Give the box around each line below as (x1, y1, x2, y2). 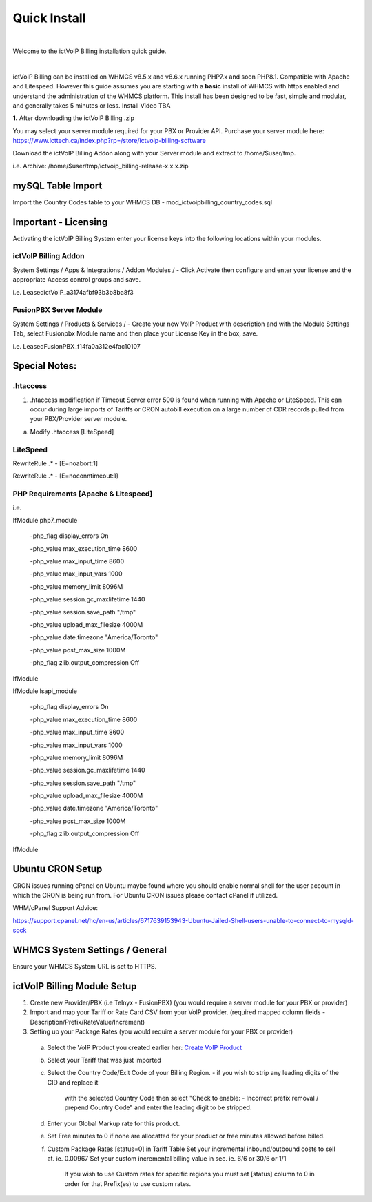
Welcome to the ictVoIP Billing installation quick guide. (12, 47, 167, 55)
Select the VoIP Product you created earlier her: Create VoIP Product (47, 1043, 242, 1051)
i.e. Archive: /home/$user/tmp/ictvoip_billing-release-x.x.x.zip (12, 162, 189, 170)
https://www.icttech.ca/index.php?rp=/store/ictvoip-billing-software (12, 137, 206, 145)
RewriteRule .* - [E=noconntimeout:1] (12, 472, 118, 480)
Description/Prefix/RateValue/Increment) (30, 1018, 145, 1026)
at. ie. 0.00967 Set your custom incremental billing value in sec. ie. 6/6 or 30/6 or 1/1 (47, 1154, 287, 1163)
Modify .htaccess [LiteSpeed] (30, 427, 114, 436)
